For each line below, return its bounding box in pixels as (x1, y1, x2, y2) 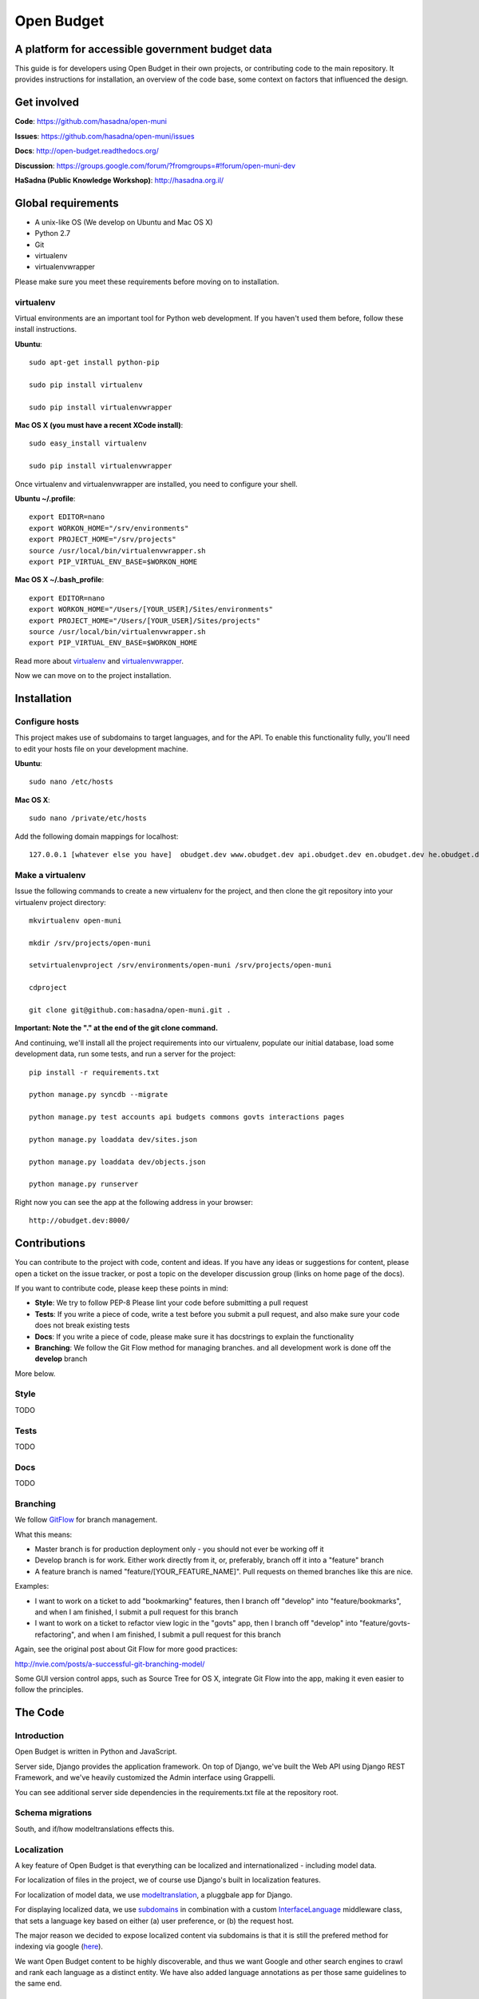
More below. (14, 1368, 56, 1379)
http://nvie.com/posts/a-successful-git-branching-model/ (14, 1659, 205, 1669)
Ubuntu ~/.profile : (14, 494, 76, 503)
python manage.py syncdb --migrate (29, 1090, 168, 1099)
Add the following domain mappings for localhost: (14, 832, 179, 841)
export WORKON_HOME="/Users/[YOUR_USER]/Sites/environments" (29, 604, 273, 614)
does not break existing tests (34, 1320, 130, 1331)
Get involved (14, 96, 80, 110)
